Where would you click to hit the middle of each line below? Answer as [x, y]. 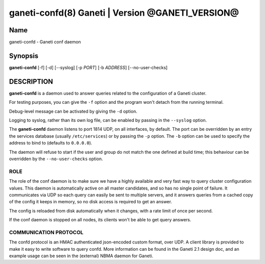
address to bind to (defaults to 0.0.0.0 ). [51, 143]
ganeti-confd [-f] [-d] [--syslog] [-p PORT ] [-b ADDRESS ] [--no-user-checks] [88, 67]
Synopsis [24, 56]
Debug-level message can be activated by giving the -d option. [73, 111]
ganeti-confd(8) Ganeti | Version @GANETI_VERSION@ [124, 13]
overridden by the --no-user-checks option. [56, 159]
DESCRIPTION [31, 82]
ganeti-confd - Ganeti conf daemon [45, 42]
